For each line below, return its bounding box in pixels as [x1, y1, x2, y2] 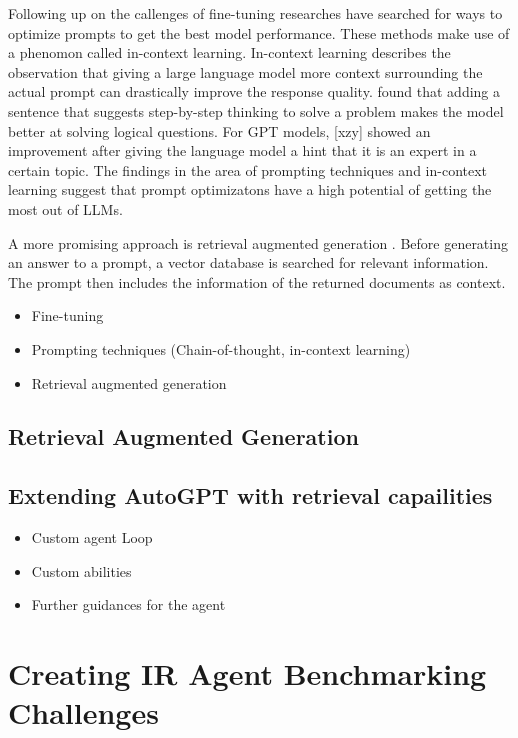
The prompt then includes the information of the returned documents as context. [8, 271, 506, 292]
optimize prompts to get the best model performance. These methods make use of [8, 22, 510, 43]
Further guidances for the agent [31, 594, 226, 615]
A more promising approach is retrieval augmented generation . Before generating [8, 232, 508, 253]
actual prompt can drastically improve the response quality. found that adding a [8, 81, 501, 102]
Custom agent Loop [31, 527, 153, 548]
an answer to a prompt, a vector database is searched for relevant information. [8, 252, 489, 273]
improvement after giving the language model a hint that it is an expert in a [8, 140, 477, 161]
